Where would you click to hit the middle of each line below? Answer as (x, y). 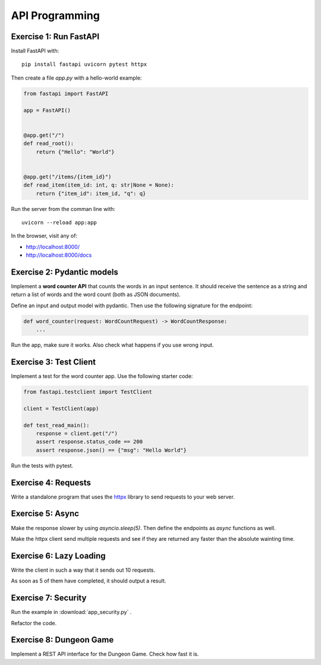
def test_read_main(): (56, 425)
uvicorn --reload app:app (59, 222)
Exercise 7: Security (49, 598)
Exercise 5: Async (45, 514)
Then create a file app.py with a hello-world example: (76, 78)
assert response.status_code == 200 (89, 442)
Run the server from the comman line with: (63, 209)
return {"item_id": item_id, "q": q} (91, 193)
